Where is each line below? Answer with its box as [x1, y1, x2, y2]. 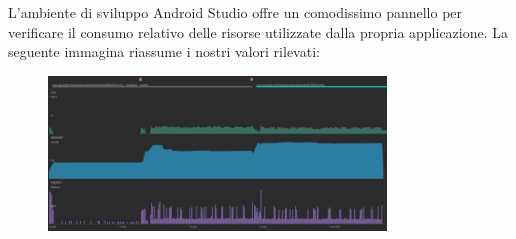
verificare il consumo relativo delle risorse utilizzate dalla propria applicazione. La [8, 21, 509, 42]
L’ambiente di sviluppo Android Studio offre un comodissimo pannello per [8, 2, 463, 22]
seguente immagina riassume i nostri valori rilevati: [8, 41, 320, 62]
